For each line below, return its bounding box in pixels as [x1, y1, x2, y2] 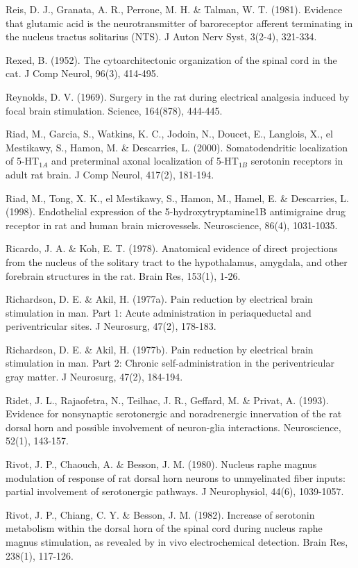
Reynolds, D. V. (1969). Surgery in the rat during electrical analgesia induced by [6, 89, 350, 103]
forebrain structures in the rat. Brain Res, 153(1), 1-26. [6, 268, 241, 283]
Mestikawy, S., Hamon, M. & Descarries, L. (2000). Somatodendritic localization [6, 140, 348, 154]
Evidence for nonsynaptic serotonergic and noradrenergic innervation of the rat [6, 406, 342, 421]
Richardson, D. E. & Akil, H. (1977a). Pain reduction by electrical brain [6, 292, 313, 306]
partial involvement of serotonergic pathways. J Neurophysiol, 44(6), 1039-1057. [6, 484, 344, 499]
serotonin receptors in [250, 153, 343, 168]
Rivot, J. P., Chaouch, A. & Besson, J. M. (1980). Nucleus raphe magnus [6, 457, 317, 471]
